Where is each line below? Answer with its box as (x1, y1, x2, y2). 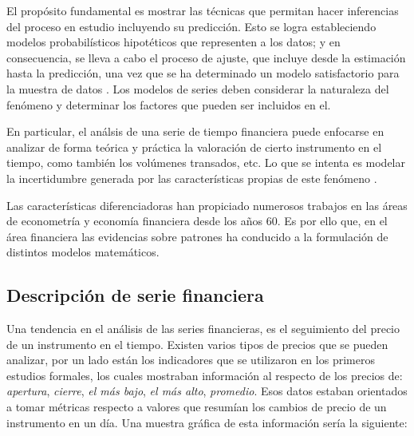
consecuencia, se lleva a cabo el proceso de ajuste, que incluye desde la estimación (6, 49, 406, 65)
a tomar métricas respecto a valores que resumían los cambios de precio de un (6, 398, 387, 415)
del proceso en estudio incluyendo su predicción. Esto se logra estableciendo (6, 18, 377, 34)
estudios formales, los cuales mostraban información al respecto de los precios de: (6, 367, 403, 383)
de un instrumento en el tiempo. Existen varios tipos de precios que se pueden (6, 335, 388, 352)
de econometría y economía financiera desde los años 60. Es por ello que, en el (6, 212, 388, 229)
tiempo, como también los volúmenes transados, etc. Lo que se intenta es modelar (6, 154, 405, 171)
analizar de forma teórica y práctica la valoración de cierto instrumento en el (6, 138, 382, 155)
